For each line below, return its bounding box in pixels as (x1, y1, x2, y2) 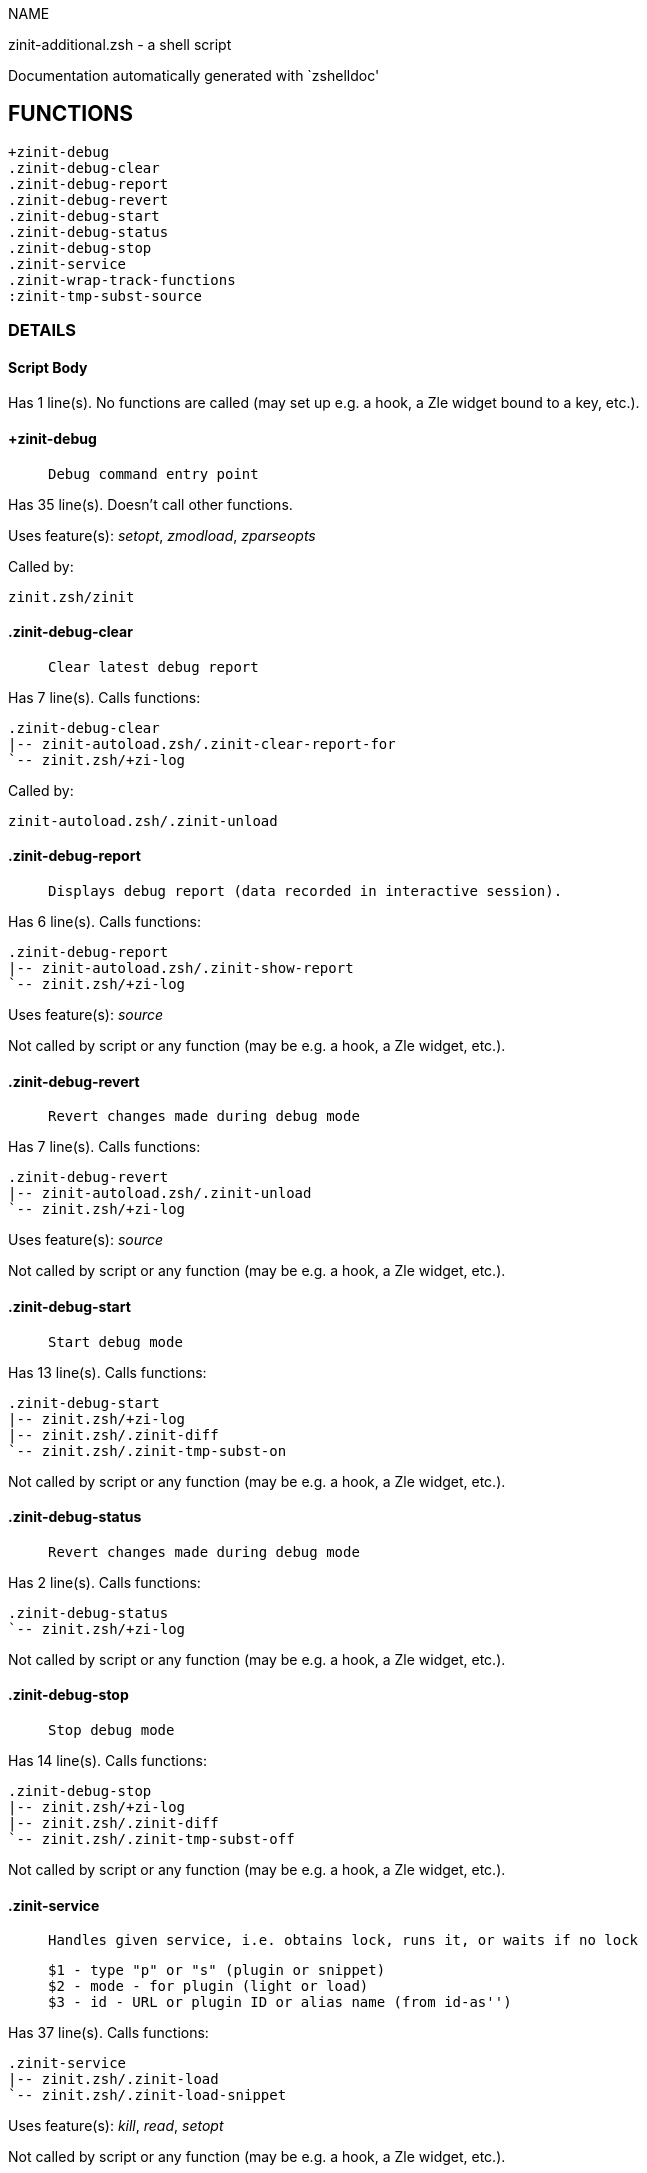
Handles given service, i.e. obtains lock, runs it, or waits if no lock (48, 1932, 639, 1949)
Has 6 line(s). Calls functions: (8, 913, 201, 931)
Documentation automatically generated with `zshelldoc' (8, 67, 380, 84)
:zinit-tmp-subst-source (8, 287, 202, 304)
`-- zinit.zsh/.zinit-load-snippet (8, 2087, 287, 2104)
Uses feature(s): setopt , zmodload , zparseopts (8, 526, 316, 544)
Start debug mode (48, 1333, 183, 1350)
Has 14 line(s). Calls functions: (8, 1751, 208, 1769)
